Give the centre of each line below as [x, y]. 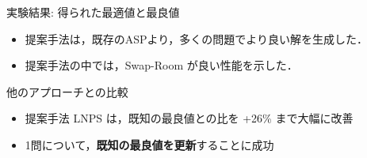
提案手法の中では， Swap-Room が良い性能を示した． [161, 65]
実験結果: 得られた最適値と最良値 [93, 12]
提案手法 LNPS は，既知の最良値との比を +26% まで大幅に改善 [189, 118]
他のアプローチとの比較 [67, 91]
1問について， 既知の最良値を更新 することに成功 [149, 144]
